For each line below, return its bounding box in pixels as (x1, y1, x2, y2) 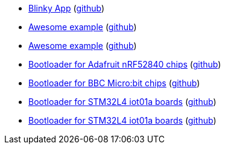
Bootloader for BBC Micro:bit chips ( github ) (28, 78, 200, 88)
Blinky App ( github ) (28, 3, 105, 13)
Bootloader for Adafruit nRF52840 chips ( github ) (28, 59, 221, 69)
